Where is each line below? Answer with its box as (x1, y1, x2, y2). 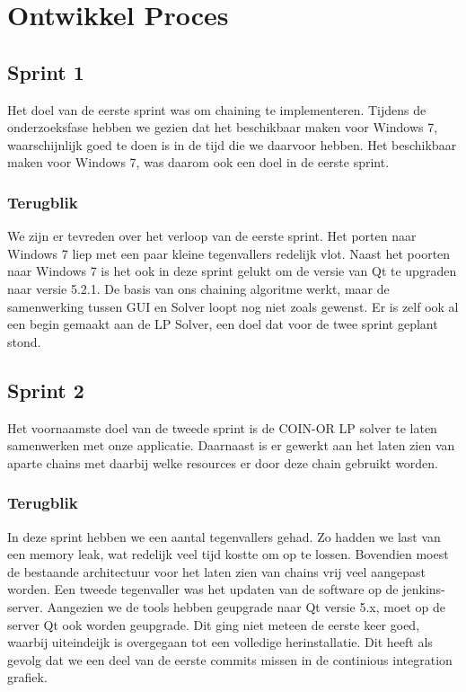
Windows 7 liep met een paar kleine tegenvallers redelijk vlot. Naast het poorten (7, 244, 451, 262)
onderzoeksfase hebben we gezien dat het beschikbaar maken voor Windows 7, (7, 118, 438, 137)
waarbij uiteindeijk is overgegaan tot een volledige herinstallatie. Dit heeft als (7, 633, 433, 652)
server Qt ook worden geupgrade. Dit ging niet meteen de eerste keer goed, (7, 615, 420, 634)
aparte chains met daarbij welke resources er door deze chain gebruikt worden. (7, 453, 439, 472)
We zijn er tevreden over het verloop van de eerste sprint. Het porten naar (7, 226, 417, 245)
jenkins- (402, 580, 445, 599)
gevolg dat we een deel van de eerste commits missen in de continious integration (7, 650, 453, 669)
